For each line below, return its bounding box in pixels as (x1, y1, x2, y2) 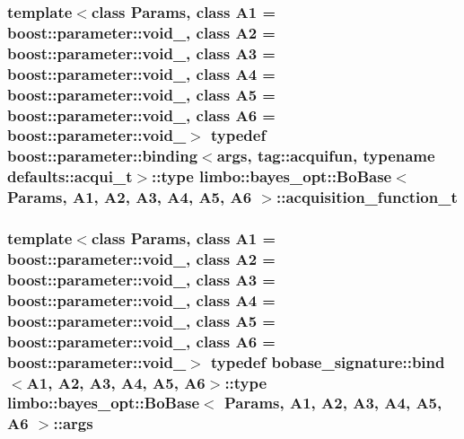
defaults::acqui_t (7, 165, 133, 188)
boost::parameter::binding (7, 145, 198, 167)
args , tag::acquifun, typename (216, 145, 435, 167)
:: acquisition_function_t (276, 186, 458, 208)
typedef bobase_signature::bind (211, 350, 445, 373)
